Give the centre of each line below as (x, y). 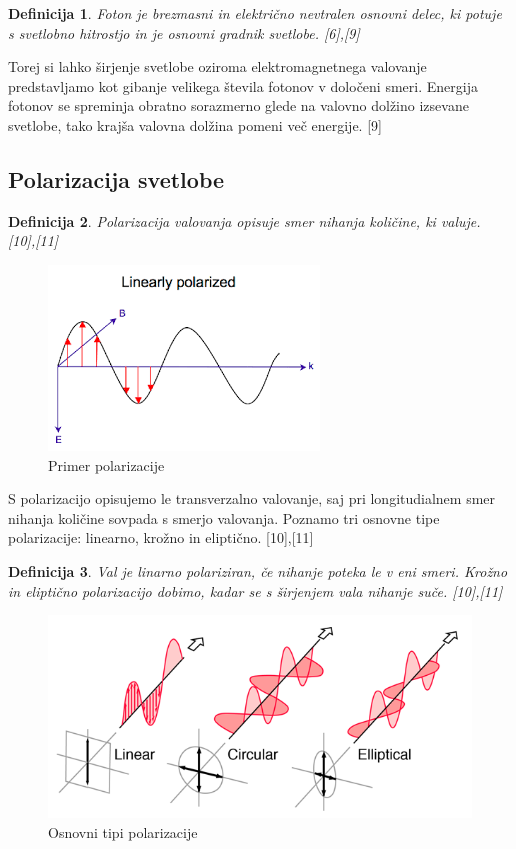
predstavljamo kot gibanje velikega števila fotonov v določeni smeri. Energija (243, 85)
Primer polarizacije (106, 464)
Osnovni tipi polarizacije (123, 831)
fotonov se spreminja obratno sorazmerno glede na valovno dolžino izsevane (238, 105)
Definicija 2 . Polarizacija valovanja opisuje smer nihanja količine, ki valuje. (244, 220)
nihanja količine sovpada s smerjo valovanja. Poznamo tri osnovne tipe (224, 517)
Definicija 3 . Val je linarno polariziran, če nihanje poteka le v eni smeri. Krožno (258, 570)
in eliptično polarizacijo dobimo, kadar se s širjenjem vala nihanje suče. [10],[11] (255, 590)
